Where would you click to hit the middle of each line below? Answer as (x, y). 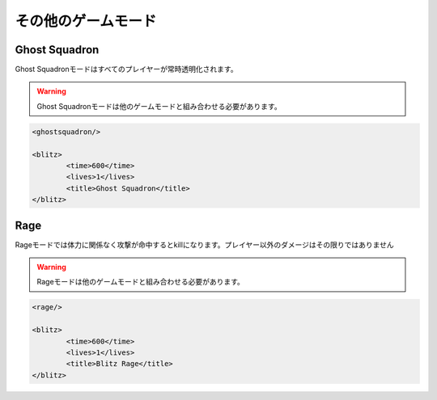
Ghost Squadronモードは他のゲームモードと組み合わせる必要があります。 (159, 106)
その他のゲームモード (86, 21)
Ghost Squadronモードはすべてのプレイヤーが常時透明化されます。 (126, 69)
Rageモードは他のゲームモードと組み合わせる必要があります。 (140, 282)
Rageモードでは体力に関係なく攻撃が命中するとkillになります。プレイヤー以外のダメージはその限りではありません (204, 244)
